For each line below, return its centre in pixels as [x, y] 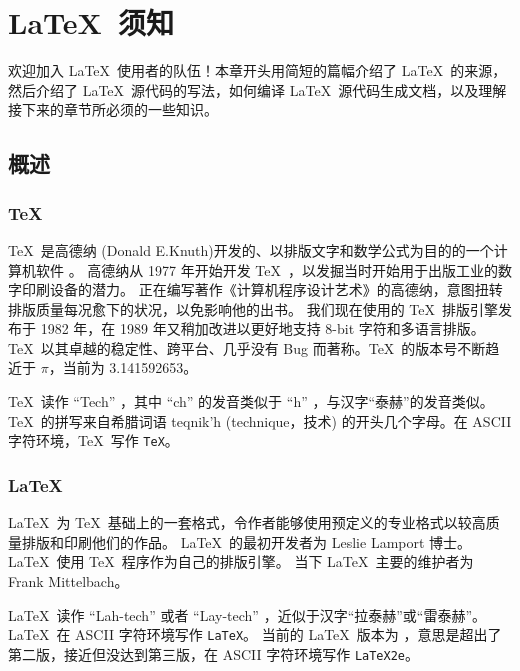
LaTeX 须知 [91, 22]
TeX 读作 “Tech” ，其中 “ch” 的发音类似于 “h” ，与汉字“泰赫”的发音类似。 [251, 401]
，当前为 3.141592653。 [123, 367]
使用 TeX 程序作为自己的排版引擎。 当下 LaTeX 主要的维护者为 [265, 561]
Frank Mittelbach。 [68, 580]
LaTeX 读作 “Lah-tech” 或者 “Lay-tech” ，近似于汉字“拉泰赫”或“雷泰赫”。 [247, 614]
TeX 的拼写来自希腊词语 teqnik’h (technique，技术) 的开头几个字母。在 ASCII [260, 420]
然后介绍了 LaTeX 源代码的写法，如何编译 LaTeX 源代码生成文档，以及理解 [257, 89]
